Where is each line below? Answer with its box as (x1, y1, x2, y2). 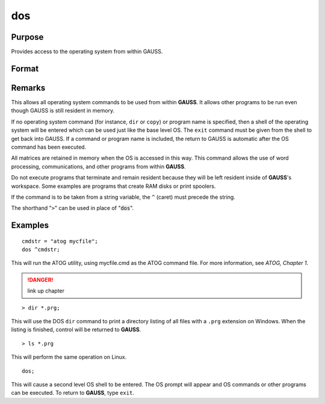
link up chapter (27, 287, 65, 294)
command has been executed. (11, 143, 87, 151)
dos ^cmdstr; (22, 246, 60, 253)
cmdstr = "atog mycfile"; (22, 238, 99, 244)
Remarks (11, 82, 46, 93)
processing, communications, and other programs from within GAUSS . (11, 163, 186, 170)
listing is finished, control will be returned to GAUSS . (11, 326, 141, 334)
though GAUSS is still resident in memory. (11, 107, 114, 114)
